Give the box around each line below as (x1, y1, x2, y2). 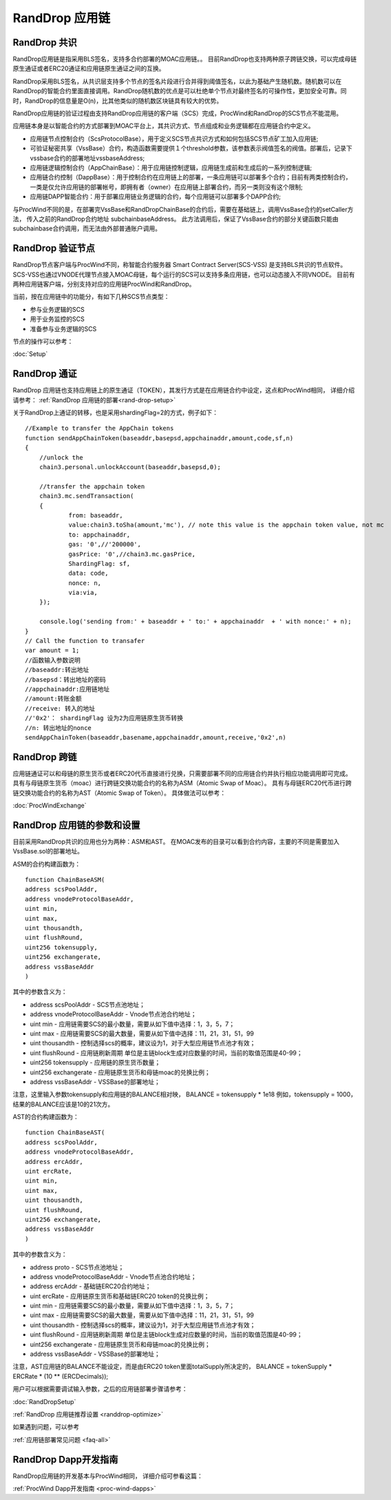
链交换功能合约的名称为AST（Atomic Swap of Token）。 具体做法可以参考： (12, 789, 226, 797)
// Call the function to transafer (25, 637, 145, 645)
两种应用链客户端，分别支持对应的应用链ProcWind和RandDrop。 (12, 280, 195, 288)
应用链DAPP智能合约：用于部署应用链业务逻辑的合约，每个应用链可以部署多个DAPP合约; (30, 193, 282, 201)
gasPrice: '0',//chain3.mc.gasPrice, (68, 550, 196, 558)
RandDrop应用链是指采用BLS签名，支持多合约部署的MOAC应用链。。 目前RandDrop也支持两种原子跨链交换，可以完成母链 (12, 55, 357, 63)
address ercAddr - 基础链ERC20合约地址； (30, 1282, 151, 1290)
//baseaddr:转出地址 (25, 666, 89, 674)
